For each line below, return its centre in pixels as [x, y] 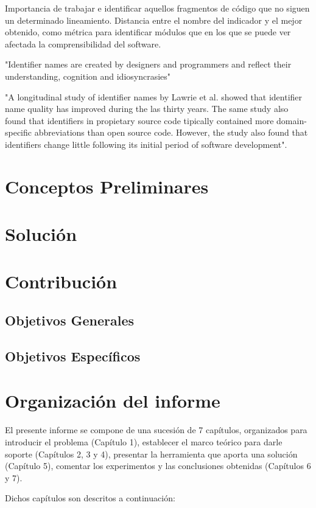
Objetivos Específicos [73, 356]
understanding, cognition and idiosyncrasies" [88, 76]
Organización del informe [113, 401]
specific [19, 132]
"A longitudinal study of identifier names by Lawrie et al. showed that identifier [154, 96]
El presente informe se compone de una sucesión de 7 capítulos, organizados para [156, 430]
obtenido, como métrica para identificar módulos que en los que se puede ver [148, 32]
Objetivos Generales [70, 320]
